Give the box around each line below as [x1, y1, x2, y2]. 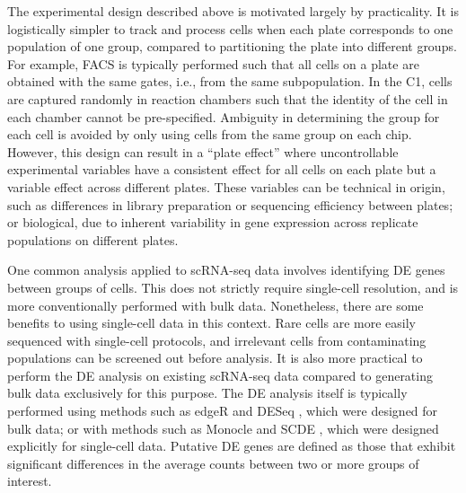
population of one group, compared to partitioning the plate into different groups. [7, 37, 457, 56]
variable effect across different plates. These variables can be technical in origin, [7, 177, 445, 196]
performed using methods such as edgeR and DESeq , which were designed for [7, 401, 438, 420]
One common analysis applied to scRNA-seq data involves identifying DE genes [7, 260, 445, 279]
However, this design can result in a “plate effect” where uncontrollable [7, 142, 399, 161]
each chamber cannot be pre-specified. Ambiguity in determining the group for [7, 107, 440, 126]
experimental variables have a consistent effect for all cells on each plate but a [7, 160, 436, 179]
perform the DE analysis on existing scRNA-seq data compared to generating [7, 365, 433, 384]
